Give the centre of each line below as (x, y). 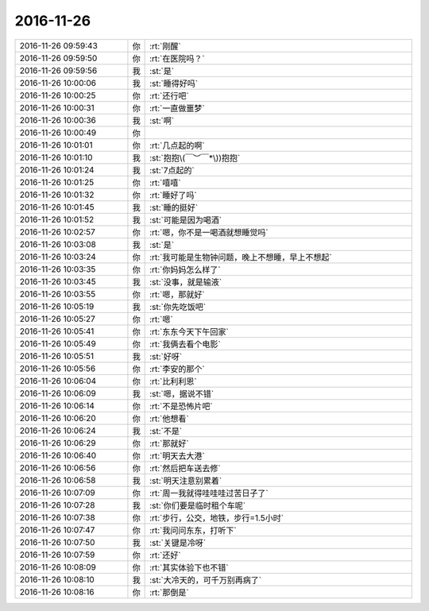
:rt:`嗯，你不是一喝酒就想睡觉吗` (209, 232)
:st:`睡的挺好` (174, 207)
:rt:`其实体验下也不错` (189, 567)
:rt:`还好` (166, 555)
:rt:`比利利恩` (174, 381)
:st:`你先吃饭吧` (178, 307)
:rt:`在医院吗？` (178, 58)
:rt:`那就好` (170, 443)
